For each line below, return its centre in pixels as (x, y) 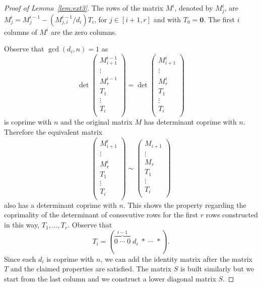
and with (167, 19)
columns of (21, 32)
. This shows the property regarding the (185, 205)
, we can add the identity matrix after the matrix (176, 259)
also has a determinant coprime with (60, 205)
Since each (20, 259)
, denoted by (194, 8)
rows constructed (232, 215)
